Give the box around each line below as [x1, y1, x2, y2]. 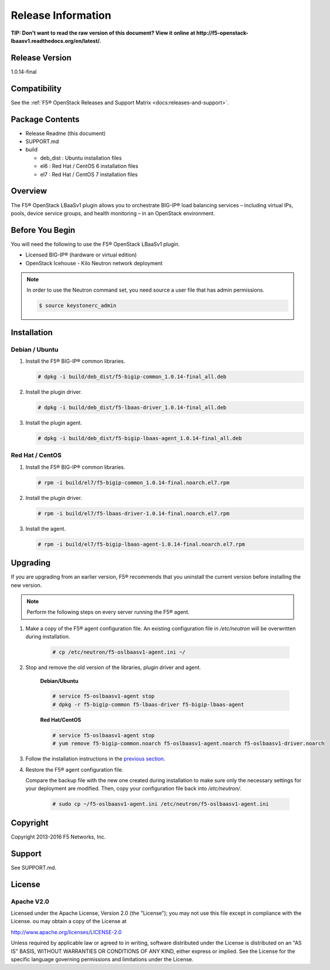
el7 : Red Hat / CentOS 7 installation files [40, 171, 138, 178]
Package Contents [11, 114, 80, 124]
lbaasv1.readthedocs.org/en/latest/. [11, 37, 101, 44]
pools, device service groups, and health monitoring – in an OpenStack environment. [11, 209, 215, 217]
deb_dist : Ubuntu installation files [40, 154, 123, 161]
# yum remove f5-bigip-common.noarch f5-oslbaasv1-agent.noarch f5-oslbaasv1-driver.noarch [52, 740, 325, 747]
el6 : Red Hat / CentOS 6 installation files [40, 163, 139, 170]
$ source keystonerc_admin [39, 302, 117, 309]
